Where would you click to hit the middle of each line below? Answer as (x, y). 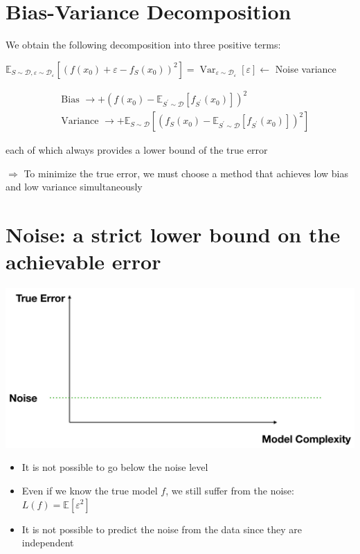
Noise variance (306, 68)
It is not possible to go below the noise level (115, 467)
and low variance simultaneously (74, 187)
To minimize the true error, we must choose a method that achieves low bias (186, 173)
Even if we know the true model (90, 490)
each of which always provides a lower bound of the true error (137, 150)
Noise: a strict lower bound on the (173, 234)
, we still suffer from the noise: (230, 490)
